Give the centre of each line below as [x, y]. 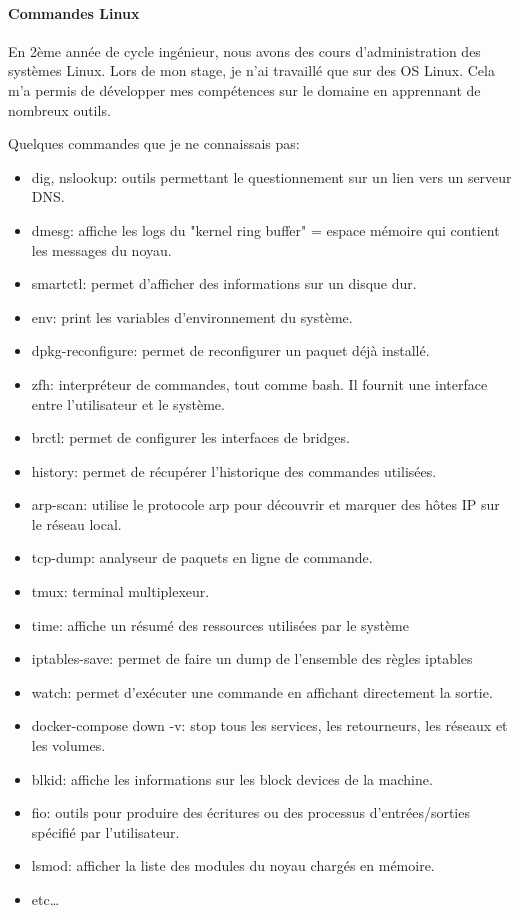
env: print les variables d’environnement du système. [192, 316]
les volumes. [68, 745]
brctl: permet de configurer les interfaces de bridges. [190, 437]
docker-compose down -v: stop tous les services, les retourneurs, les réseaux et [269, 725]
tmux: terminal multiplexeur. [120, 591]
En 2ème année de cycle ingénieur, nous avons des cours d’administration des [244, 50]
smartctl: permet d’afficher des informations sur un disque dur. [224, 283]
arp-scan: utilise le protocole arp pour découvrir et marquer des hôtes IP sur [265, 504]
